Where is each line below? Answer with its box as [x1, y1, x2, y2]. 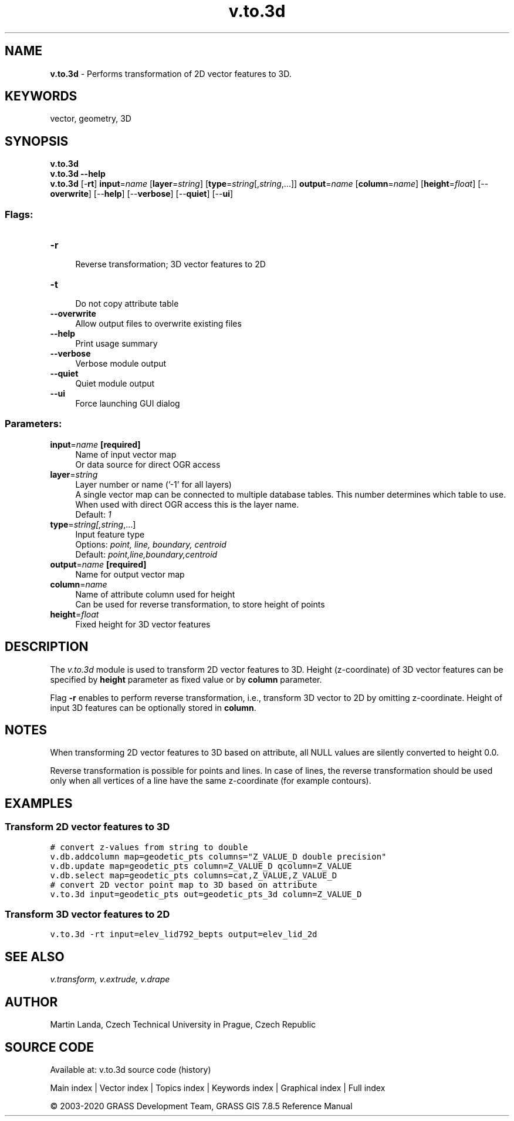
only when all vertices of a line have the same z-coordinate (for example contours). [50, 776, 371, 786]
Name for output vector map [75, 569, 185, 579]
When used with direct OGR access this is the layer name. [75, 499, 299, 509]
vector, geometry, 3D [50, 113, 131, 124]
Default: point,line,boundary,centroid [75, 549, 218, 559]
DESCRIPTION [5, 639, 89, 655]
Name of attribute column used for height [75, 589, 235, 599]
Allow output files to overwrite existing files [75, 318, 242, 329]
